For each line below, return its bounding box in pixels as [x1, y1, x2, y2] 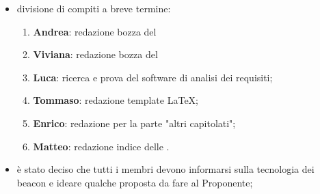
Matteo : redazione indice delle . [33, 139, 170, 153]
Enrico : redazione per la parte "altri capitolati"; [33, 115, 236, 130]
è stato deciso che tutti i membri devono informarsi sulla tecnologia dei [16, 162, 315, 176]
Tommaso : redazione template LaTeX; [33, 93, 199, 107]
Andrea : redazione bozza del [33, 24, 157, 38]
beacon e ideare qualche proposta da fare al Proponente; [16, 175, 253, 189]
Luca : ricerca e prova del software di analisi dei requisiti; [33, 70, 273, 84]
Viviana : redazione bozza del [33, 47, 158, 61]
